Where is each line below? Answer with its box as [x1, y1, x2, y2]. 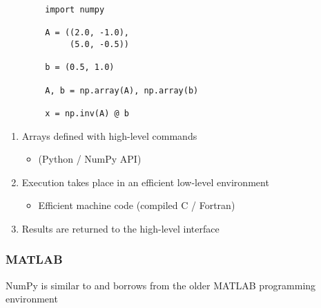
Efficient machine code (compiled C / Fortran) [38, 198, 235, 212]
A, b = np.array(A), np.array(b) [45, 85, 199, 96]
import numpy [45, 5, 105, 15]
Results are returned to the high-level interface [21, 221, 220, 235]
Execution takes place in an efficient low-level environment [21, 174, 269, 189]
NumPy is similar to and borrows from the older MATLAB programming [6, 278, 316, 292]
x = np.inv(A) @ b [45, 108, 129, 118]
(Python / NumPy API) [38, 152, 142, 166]
